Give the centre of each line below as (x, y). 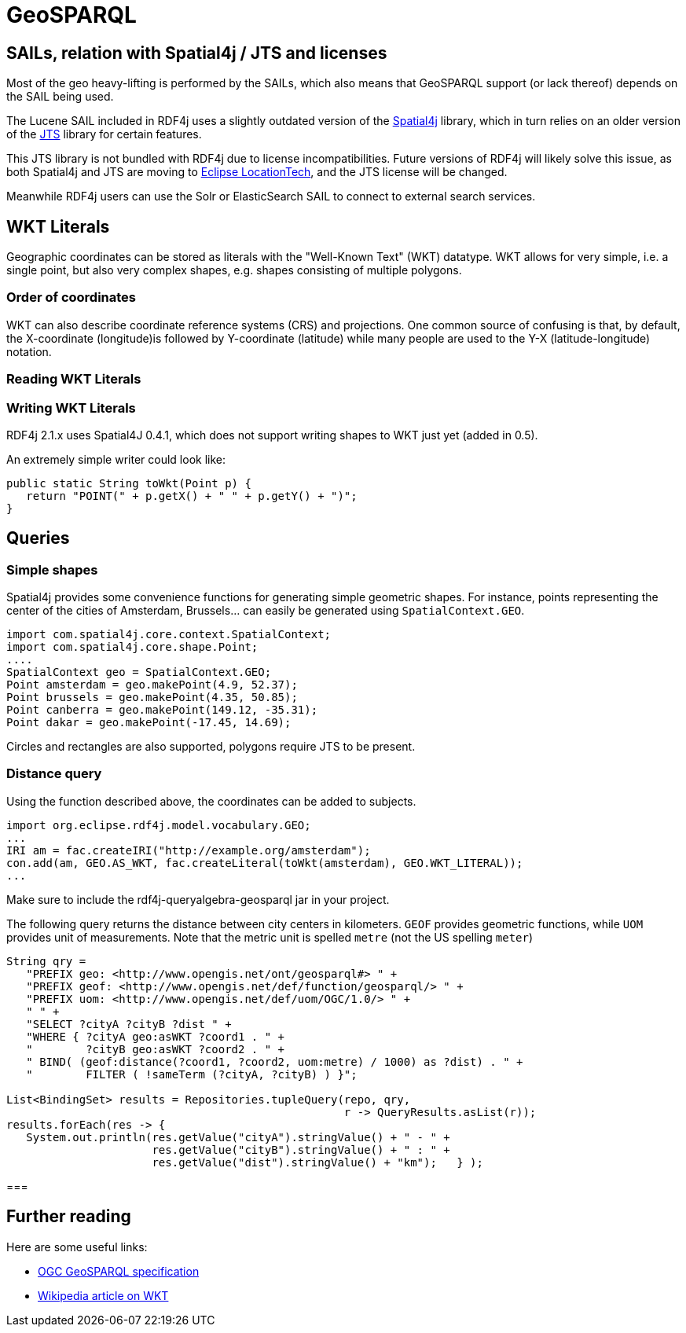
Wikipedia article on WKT (103, 1295)
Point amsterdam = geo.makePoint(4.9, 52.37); (152, 685)
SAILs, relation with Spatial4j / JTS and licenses (197, 53)
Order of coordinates (71, 297)
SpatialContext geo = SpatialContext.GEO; (139, 672)
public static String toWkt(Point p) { (129, 483)
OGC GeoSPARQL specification (119, 1271)
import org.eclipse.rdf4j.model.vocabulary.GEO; (159, 825)
